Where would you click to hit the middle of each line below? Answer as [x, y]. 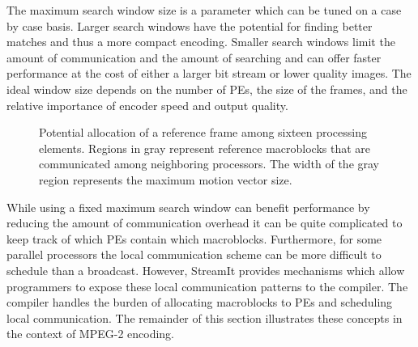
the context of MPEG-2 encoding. [91, 334]
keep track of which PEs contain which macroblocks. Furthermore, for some [194, 238]
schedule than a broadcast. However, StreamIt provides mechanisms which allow [206, 270]
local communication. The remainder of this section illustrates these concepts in [205, 317]
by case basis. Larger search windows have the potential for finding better [190, 25]
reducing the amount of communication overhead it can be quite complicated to [205, 223]
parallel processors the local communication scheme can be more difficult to [194, 254]
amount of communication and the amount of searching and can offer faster [194, 57]
